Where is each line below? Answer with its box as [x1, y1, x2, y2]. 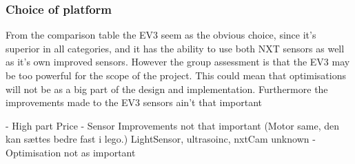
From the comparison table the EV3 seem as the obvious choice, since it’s [6, 28, 316, 42]
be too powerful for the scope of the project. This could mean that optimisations [6, 68, 346, 82]
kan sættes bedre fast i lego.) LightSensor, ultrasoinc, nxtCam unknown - [6, 132, 316, 146]
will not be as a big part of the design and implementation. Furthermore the [6, 81, 328, 96]
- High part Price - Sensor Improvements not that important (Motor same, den [6, 118, 340, 132]
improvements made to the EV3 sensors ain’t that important [6, 95, 262, 110]
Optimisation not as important [6, 145, 136, 159]
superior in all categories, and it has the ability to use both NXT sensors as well [6, 41, 345, 55]
